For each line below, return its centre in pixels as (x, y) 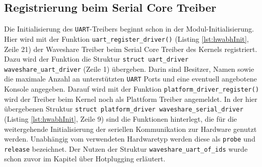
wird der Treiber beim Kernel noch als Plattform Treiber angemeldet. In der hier (131, 99)
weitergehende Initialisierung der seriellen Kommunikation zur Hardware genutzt (130, 129)
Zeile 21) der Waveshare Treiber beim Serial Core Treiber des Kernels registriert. (131, 49)
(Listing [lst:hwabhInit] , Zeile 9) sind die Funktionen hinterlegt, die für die (121, 118)
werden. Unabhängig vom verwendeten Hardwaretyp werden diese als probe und (130, 139)
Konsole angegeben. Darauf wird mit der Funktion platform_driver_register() (132, 89)
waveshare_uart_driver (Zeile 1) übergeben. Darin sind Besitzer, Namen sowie (129, 68)
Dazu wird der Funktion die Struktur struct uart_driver (96, 59)
